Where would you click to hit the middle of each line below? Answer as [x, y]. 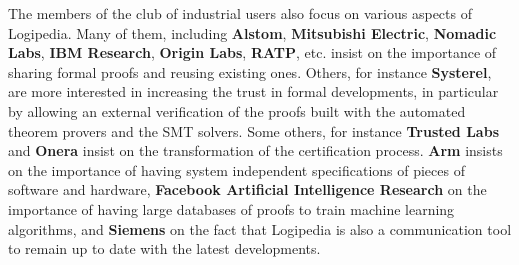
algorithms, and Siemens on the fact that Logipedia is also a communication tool [260, 228]
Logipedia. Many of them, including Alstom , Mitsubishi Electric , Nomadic [252, 32]
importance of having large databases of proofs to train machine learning [231, 208]
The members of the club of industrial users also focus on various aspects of [240, 13]
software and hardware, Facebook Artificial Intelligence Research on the [247, 189]
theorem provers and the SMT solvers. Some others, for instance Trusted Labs [253, 130]
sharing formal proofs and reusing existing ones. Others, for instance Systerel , [250, 71]
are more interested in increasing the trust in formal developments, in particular [253, 91]
